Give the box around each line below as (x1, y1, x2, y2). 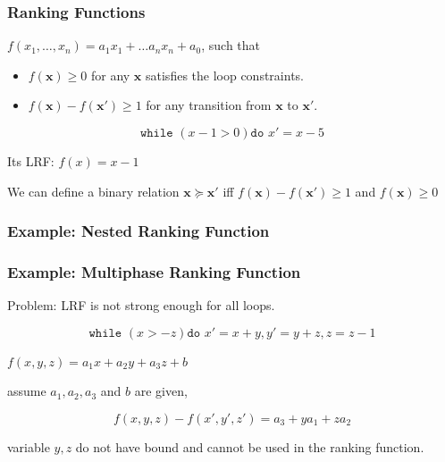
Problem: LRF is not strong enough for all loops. (7, 296, 275, 315)
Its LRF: (7, 152, 55, 170)
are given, (134, 382, 188, 400)
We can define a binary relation (7, 181, 180, 200)
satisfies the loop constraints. (146, 65, 304, 84)
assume (7, 382, 46, 400)
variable (7, 438, 50, 457)
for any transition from (146, 96, 272, 114)
